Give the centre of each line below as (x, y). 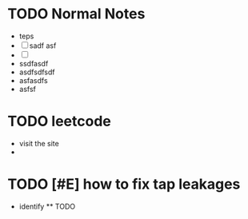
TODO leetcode (59, 121)
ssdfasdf (34, 63)
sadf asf (43, 46)
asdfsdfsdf (37, 72)
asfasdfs (34, 80)
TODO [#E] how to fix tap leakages (124, 184)
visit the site (39, 143)
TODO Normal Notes (76, 14)
